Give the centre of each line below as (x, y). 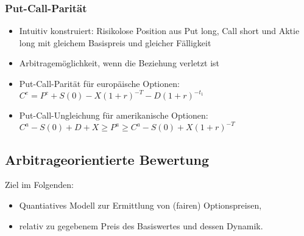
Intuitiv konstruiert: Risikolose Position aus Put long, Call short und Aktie (159, 31)
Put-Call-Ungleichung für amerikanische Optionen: (114, 115)
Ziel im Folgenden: (39, 185)
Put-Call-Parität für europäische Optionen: (99, 83)
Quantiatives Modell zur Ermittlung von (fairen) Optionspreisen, (140, 205)
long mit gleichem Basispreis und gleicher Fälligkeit (115, 42)
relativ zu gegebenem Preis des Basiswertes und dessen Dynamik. (141, 225)
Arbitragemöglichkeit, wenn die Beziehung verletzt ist (119, 63)
